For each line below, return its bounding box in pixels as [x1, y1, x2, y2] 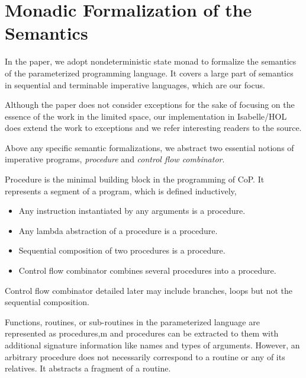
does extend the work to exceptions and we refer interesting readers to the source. [5, 121, 302, 134]
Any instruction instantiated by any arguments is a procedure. [18, 204, 246, 217]
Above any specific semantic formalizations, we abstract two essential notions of [5, 141, 294, 153]
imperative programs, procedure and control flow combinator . [5, 153, 225, 165]
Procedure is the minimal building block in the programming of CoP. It [5, 173, 265, 185]
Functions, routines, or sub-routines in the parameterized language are [5, 315, 260, 328]
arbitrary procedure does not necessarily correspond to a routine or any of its [5, 350, 285, 363]
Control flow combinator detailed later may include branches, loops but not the [5, 284, 293, 296]
